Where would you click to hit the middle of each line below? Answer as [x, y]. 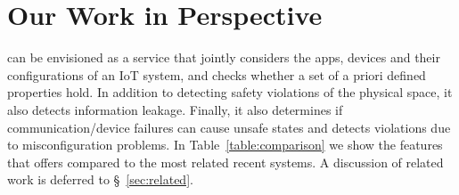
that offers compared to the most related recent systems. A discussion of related [225, 162]
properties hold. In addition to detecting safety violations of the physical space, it [230, 92]
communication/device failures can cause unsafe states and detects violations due [229, 127]
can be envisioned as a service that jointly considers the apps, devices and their [224, 57]
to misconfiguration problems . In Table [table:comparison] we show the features [225, 145]
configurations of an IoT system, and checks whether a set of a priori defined [217, 74]
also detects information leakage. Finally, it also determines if [175, 109]
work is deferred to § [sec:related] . [100, 179]
